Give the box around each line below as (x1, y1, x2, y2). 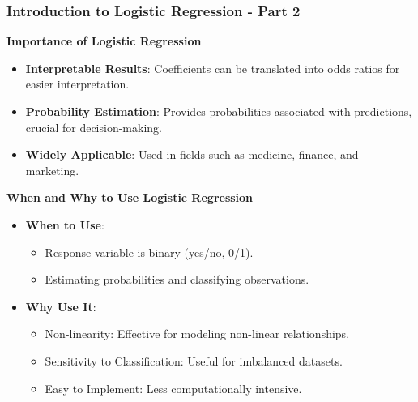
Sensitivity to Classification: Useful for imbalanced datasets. (45, 352, 343, 369)
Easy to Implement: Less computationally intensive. (45, 379, 302, 396)
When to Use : (25, 216, 104, 233)
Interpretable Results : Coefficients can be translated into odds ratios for (25, 59, 400, 76)
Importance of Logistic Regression (6, 32, 202, 49)
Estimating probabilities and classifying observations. (45, 271, 309, 288)
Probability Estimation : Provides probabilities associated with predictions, (25, 103, 412, 119)
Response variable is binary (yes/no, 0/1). (45, 243, 254, 260)
